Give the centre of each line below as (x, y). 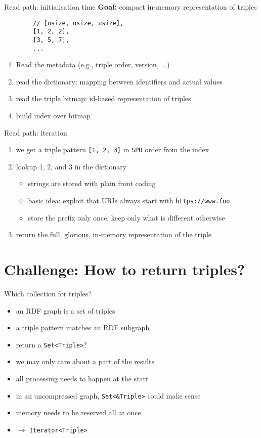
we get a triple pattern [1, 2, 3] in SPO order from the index (113, 149)
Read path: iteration (36, 132)
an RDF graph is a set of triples (66, 310)
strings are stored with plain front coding (92, 183)
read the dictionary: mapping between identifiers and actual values (119, 81)
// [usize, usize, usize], (78, 23)
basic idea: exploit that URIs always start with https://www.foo (129, 201)
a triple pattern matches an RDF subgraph (83, 327)
